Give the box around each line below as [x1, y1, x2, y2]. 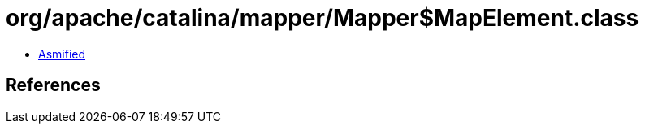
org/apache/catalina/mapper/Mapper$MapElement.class [6, 4, 639, 32]
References [6, 75, 101, 96]
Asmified [38, 46, 86, 61]
